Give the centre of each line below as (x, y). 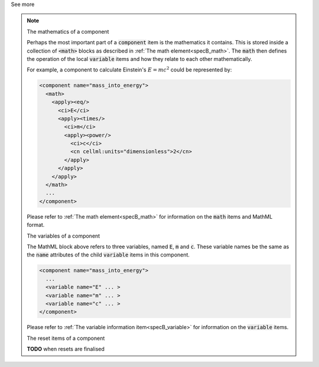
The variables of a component (64, 236)
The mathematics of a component (68, 31)
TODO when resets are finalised (66, 349)
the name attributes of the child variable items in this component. (108, 255)
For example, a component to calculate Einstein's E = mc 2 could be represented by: (129, 69)
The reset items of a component (66, 338)
